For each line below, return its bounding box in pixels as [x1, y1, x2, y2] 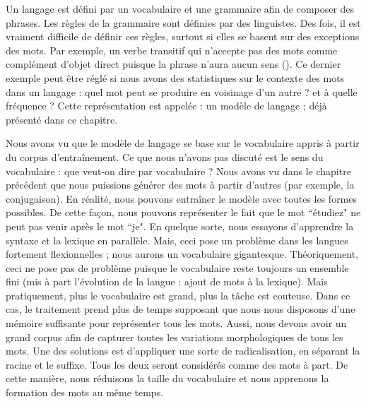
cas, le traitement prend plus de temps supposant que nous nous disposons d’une [6, 302, 355, 316]
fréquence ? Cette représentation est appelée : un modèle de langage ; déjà [6, 98, 327, 113]
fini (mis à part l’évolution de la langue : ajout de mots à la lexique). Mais [6, 274, 328, 289]
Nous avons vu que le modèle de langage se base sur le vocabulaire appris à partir [6, 136, 360, 150]
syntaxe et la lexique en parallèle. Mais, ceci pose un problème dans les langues [6, 232, 348, 247]
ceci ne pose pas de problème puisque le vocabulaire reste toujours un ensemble [6, 260, 349, 275]
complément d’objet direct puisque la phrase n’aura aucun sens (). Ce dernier [6, 57, 341, 71]
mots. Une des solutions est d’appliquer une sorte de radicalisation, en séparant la [6, 343, 360, 358]
